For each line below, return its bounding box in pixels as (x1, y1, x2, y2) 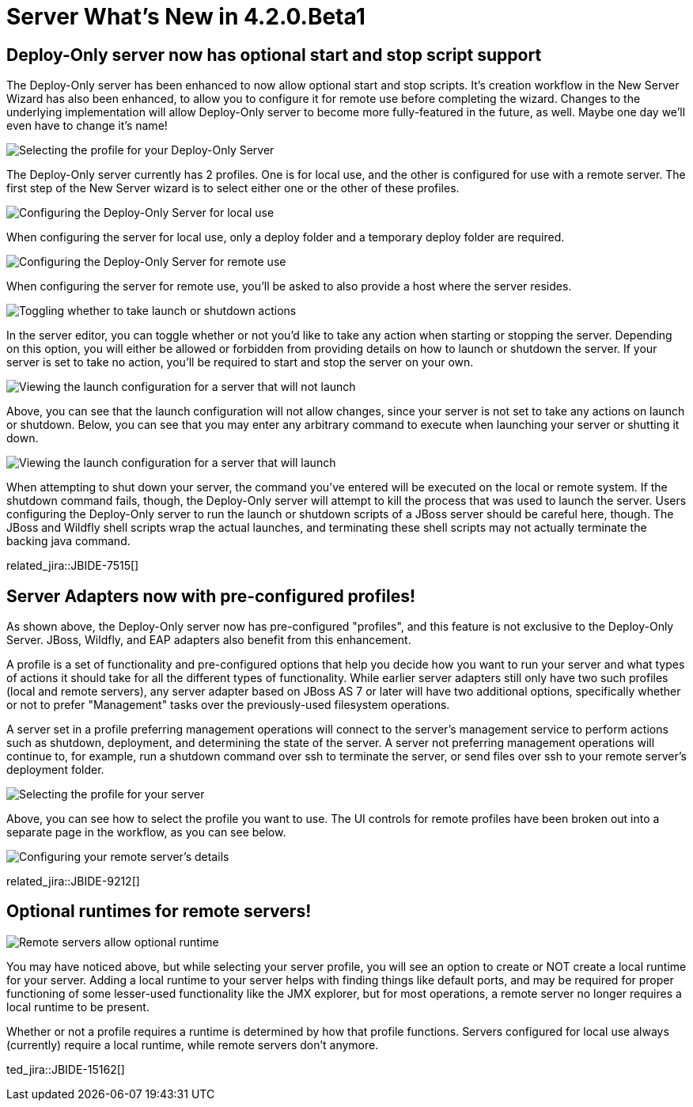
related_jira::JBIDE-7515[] (6, 559, 139, 573)
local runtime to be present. (6, 999, 150, 1014)
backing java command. (6, 534, 131, 548)
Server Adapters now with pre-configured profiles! (6, 586, 416, 606)
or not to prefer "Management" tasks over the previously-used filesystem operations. (6, 698, 450, 712)
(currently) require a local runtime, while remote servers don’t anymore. (6, 1037, 379, 1052)
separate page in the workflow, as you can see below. (6, 825, 286, 840)
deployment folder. (6, 763, 104, 777)
